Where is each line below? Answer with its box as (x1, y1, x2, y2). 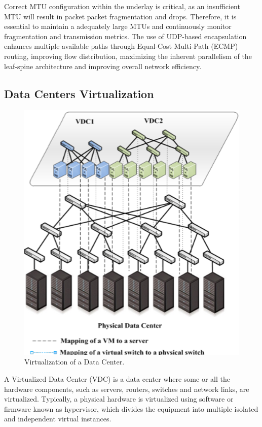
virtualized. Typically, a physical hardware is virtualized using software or (4, 393, 234, 404)
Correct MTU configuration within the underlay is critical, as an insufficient (4, 1, 240, 11)
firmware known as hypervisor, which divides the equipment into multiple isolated (4, 403, 258, 414)
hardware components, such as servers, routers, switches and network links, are (4, 383, 249, 394)
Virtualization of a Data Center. (24, 356, 125, 367)
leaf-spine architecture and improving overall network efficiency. (4, 60, 202, 71)
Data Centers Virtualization (4, 85, 154, 101)
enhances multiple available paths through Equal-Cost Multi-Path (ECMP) (4, 41, 238, 51)
